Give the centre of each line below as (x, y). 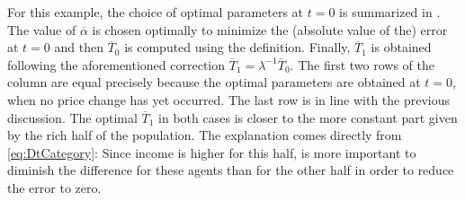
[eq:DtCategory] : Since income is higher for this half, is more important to (212, 152)
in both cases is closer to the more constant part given (308, 117)
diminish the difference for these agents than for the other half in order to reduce (231, 170)
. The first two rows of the (362, 64)
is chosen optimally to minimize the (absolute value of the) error (270, 29)
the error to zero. (54, 187)
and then (79, 47)
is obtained (401, 47)
